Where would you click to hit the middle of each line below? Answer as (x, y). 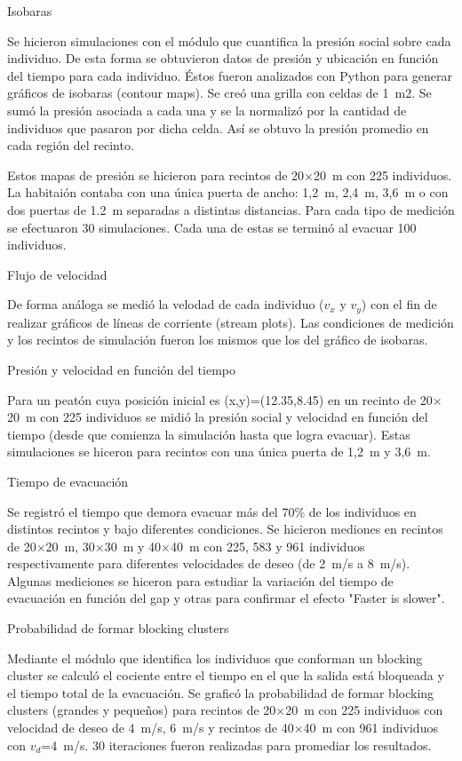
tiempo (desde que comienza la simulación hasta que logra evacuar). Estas (209, 434)
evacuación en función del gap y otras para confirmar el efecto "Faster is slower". (226, 598)
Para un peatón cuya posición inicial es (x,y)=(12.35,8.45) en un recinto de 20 (220, 399)
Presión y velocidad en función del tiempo (121, 369)
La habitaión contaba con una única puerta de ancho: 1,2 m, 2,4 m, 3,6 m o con (228, 192)
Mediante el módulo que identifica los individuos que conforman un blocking (215, 658)
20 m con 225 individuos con (364, 710)
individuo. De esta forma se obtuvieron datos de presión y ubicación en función (223, 58)
